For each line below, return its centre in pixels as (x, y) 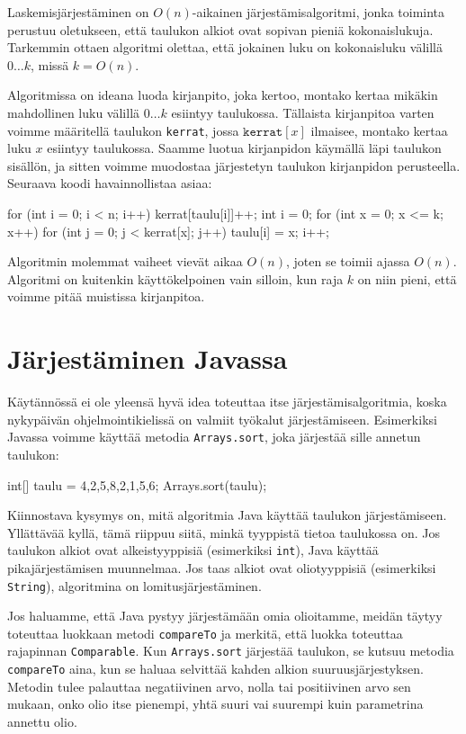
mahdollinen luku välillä (74, 112)
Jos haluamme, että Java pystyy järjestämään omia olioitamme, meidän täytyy (225, 616)
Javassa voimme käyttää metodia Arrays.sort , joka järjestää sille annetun (214, 437)
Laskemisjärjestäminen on (78, 12)
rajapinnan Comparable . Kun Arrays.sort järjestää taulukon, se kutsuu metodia (231, 651)
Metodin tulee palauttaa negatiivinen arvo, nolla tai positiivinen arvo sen (209, 686)
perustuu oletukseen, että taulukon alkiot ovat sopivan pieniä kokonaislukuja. (220, 29)
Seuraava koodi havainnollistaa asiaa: (110, 183)
